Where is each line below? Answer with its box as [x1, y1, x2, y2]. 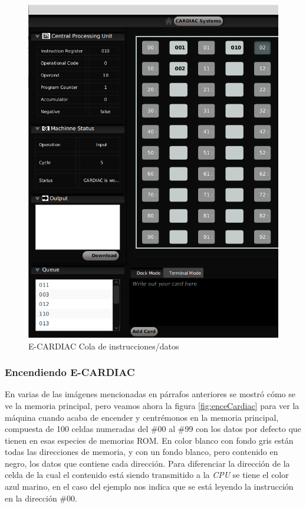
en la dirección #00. [5, 491, 77, 504]
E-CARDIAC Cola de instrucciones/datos [28, 339, 179, 352]
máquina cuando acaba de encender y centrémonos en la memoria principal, [5, 411, 279, 423]
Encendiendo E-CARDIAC [5, 365, 135, 380]
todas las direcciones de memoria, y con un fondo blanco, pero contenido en [5, 446, 278, 458]
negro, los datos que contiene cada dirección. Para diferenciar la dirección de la [5, 457, 290, 469]
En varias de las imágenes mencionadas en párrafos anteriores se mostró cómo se [5, 388, 295, 400]
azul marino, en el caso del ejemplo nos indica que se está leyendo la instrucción [5, 480, 294, 493]
